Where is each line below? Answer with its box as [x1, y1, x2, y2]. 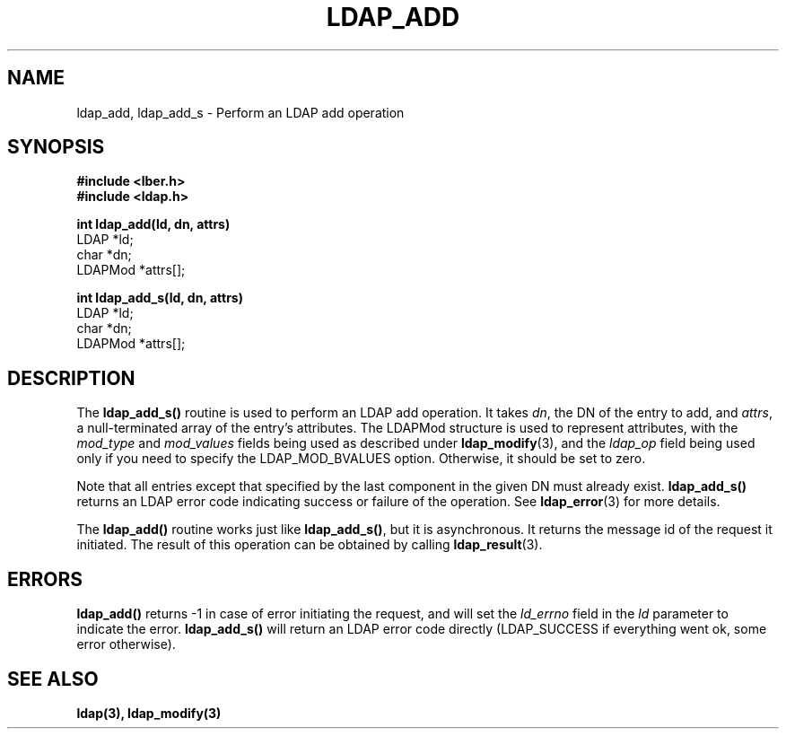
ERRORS [7, 567, 83, 591]
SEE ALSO [7, 667, 99, 690]
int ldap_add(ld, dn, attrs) [76, 216, 231, 232]
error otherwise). [76, 636, 176, 653]
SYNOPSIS [7, 136, 105, 159]
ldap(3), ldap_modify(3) [76, 705, 222, 721]
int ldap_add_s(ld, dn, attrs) [76, 290, 243, 306]
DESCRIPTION [7, 366, 135, 390]
